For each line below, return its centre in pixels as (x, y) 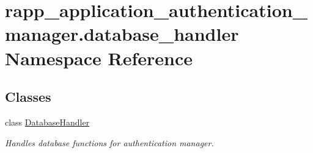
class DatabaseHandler (47, 122)
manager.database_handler (122, 34)
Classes (28, 97)
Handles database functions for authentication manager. (109, 142)
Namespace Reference (99, 58)
